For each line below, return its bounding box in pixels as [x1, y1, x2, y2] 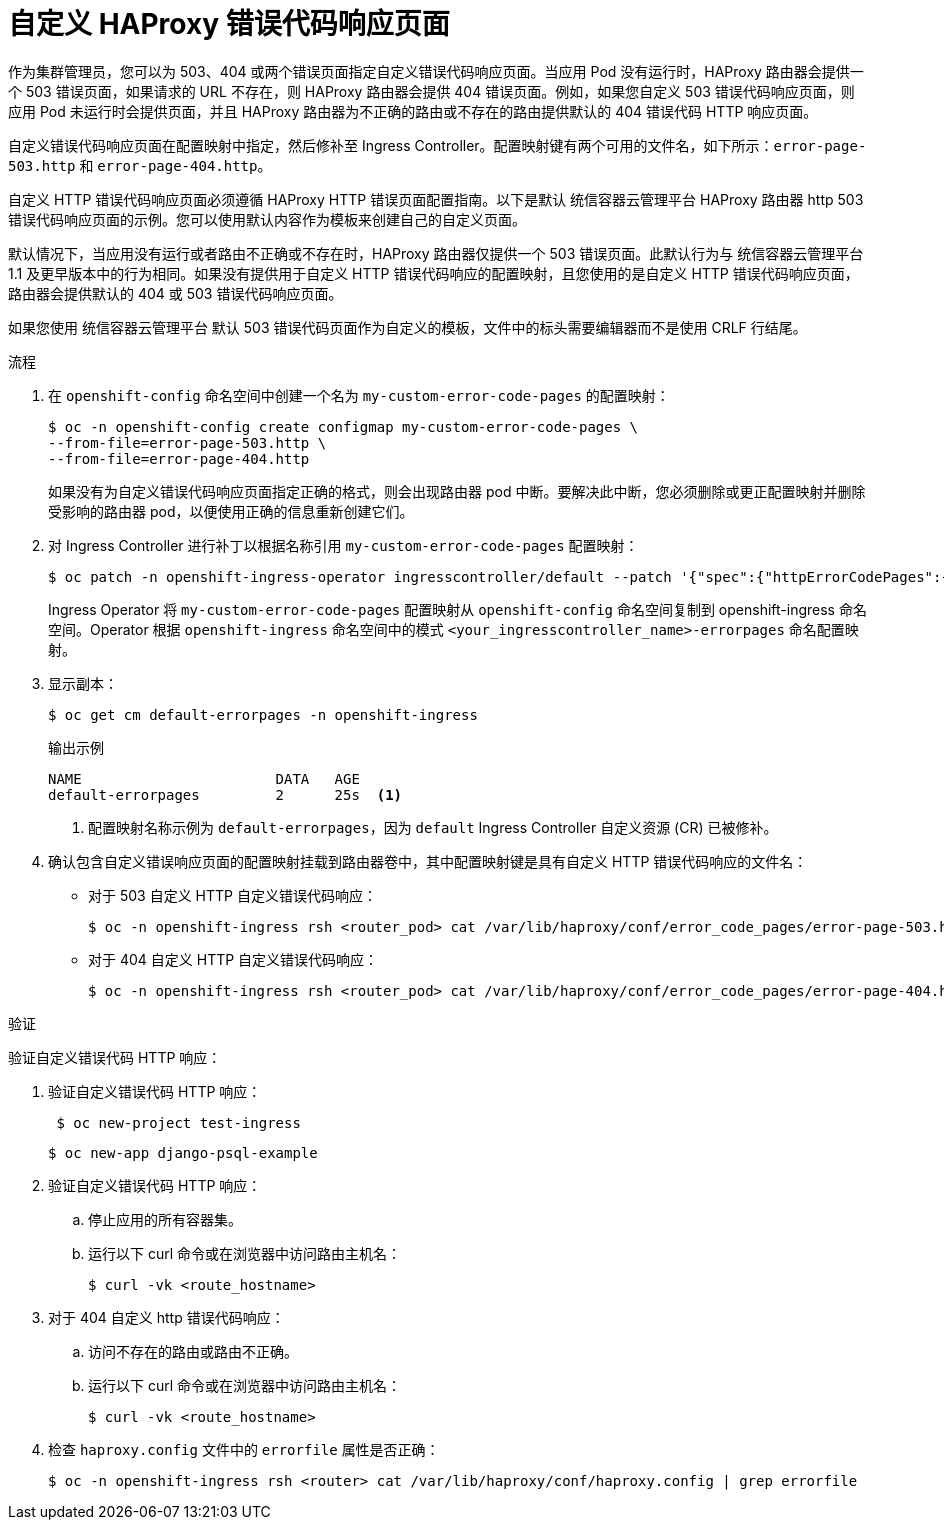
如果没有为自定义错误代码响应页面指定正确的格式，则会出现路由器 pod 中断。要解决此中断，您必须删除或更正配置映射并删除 [48, 482, 866, 500]
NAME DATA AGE [48, 770, 360, 787]
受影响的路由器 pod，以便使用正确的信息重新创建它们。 [48, 502, 414, 520]
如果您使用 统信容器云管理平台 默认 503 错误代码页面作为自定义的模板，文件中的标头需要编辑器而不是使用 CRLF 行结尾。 [8, 318, 807, 336]
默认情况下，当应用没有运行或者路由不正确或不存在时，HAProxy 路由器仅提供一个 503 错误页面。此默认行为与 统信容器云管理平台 [8, 244, 864, 262]
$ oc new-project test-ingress [56, 1114, 301, 1131]
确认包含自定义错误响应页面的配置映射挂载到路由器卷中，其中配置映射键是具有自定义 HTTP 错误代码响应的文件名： [48, 852, 808, 870]
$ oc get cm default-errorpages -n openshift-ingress [48, 706, 478, 723]
